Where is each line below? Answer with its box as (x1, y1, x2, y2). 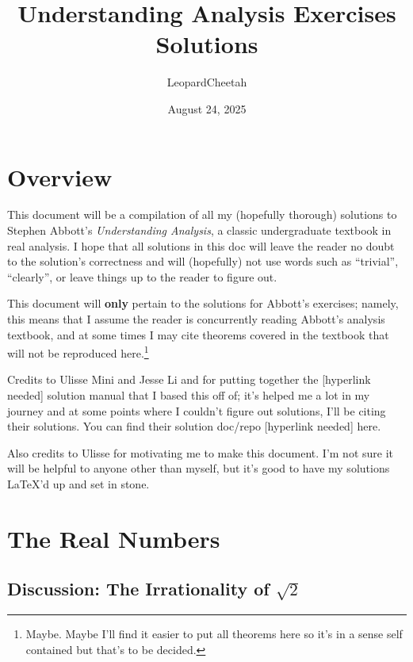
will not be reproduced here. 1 (7, 342, 149, 361)
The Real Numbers (7, 522, 220, 554)
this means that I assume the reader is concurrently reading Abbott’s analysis (7, 311, 385, 327)
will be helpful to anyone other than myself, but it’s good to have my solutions (7, 460, 390, 476)
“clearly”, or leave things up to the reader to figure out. (7, 268, 277, 285)
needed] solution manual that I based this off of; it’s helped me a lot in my (7, 387, 370, 404)
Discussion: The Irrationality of (7, 576, 270, 601)
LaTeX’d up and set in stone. (7, 476, 150, 492)
